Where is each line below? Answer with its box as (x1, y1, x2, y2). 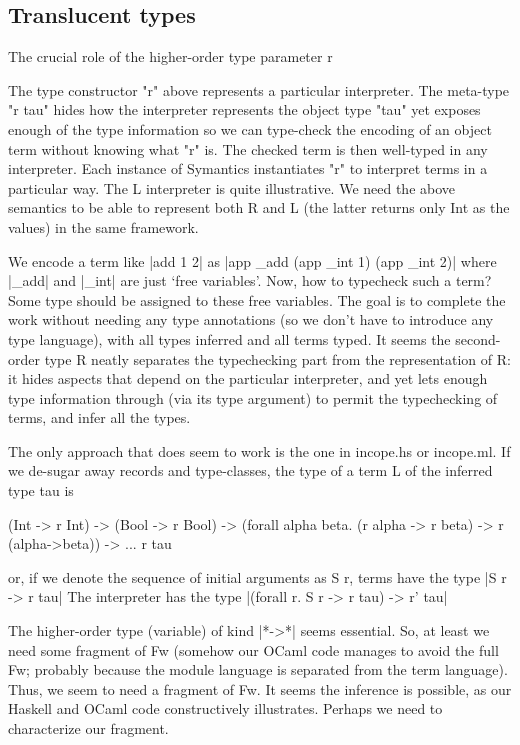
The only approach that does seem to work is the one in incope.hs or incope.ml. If (8, 440, 511, 461)
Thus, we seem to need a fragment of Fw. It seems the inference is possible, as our (8, 678, 512, 699)
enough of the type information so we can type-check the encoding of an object (8, 118, 492, 139)
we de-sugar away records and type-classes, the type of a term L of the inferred (8, 460, 493, 481)
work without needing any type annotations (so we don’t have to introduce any (8, 309, 494, 330)
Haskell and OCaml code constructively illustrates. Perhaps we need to (8, 698, 443, 719)
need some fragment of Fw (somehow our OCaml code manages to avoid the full (8, 639, 499, 660)
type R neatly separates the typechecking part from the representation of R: (44, 348, 511, 369)
